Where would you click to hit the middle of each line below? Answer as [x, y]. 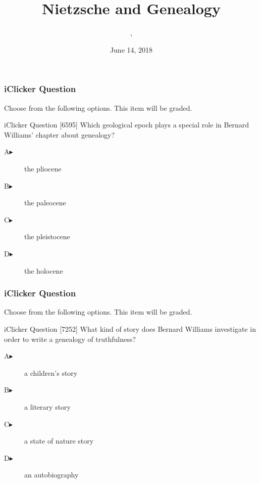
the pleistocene [47, 236]
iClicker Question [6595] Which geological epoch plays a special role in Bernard [127, 125]
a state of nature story [59, 441]
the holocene [44, 270]
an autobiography [51, 475]
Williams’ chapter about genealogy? [60, 134]
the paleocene [45, 203]
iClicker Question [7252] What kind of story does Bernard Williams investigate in [130, 328]
